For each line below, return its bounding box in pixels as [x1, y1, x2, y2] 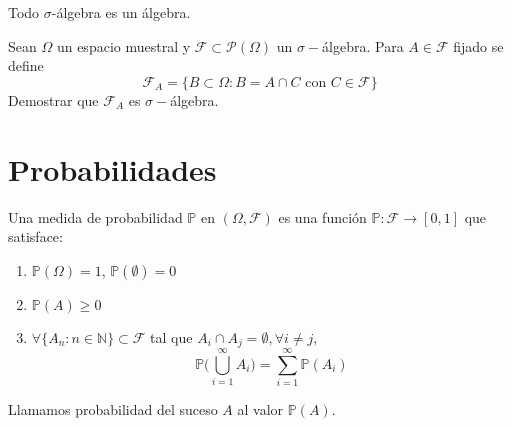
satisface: [8, 226, 63, 247]
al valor [237, 399, 284, 420]
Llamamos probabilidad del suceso [8, 399, 218, 420]
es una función [278, 206, 367, 227]
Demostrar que [8, 89, 99, 110]
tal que [150, 326, 193, 347]
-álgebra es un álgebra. [51, 2, 191, 22]
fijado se [453, 35, 504, 56]
